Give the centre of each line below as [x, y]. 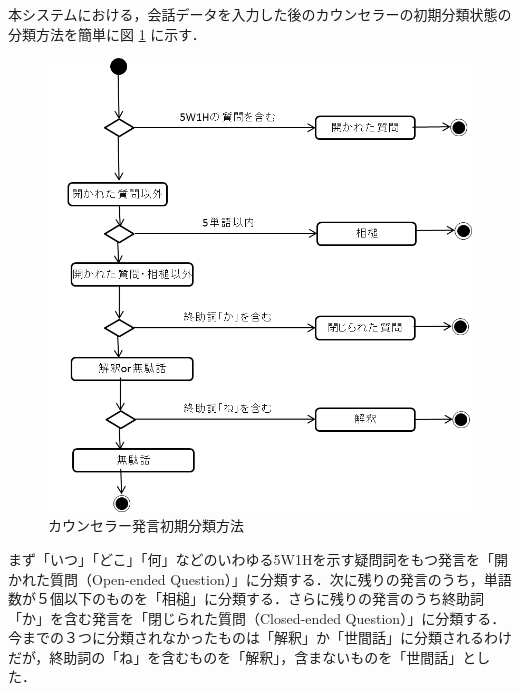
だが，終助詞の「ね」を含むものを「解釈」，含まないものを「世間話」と [242, 656]
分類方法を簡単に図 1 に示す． [107, 33]
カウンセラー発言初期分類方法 [146, 525]
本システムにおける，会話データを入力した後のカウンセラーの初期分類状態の [260, 14]
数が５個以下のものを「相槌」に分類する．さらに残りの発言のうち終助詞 [246, 598]
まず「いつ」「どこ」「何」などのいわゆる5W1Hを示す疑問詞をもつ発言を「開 [258, 558]
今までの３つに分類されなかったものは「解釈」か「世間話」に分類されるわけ [260, 637]
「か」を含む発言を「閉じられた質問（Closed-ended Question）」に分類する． [257, 617]
